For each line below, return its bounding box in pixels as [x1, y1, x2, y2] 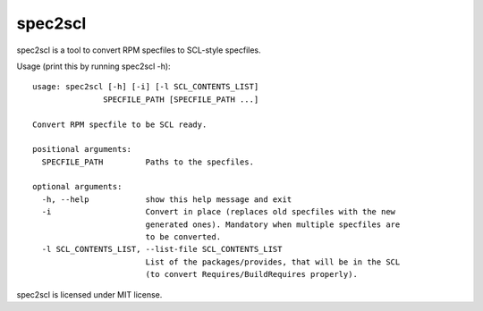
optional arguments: [32, 181, 123, 192]
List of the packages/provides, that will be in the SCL [145, 256, 401, 267]
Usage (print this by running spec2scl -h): [16, 61, 171, 71]
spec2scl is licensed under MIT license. [16, 289, 163, 299]
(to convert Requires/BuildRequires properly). [145, 269, 358, 280]
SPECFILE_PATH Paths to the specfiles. [41, 156, 255, 167]
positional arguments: [32, 144, 132, 155]
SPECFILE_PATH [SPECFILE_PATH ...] [103, 94, 259, 105]
